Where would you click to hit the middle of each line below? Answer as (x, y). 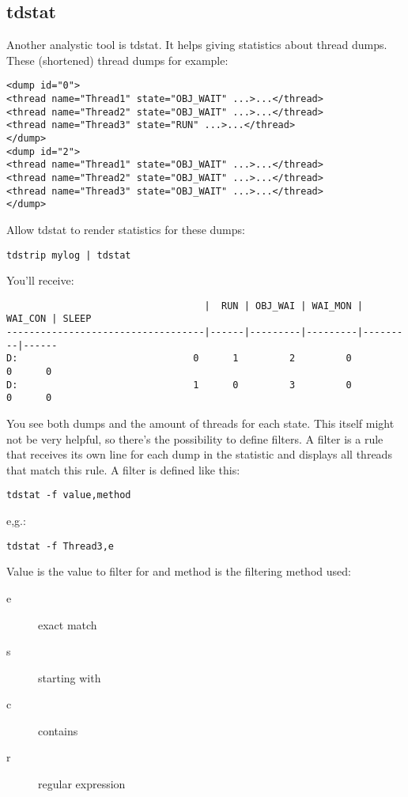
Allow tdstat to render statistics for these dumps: (126, 229)
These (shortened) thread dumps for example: (117, 60)
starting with (70, 677)
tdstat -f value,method (69, 495)
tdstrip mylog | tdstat (69, 255)
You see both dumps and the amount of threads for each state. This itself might (200, 423)
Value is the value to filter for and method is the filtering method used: (179, 571)
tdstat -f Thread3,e (60, 546)
